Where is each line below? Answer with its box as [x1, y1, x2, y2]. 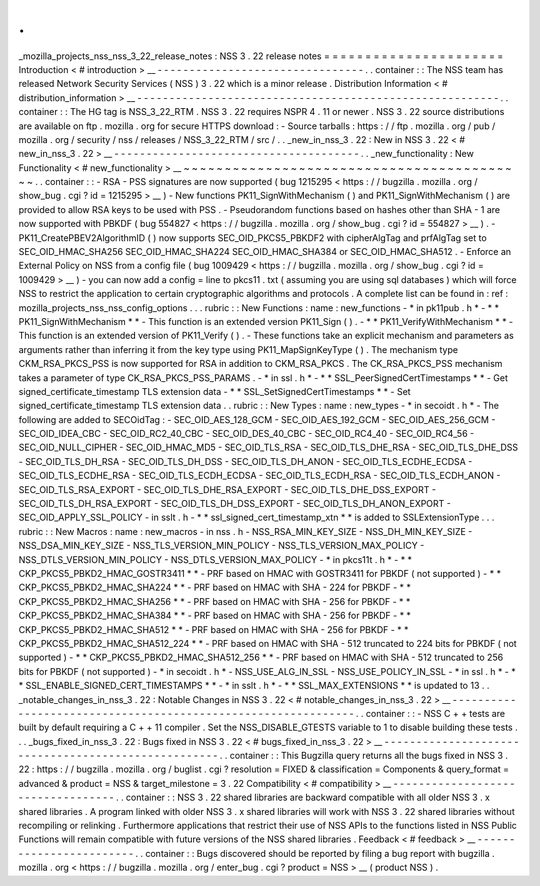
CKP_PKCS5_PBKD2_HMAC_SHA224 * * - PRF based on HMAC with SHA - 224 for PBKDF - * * [18, 581, 412, 594]
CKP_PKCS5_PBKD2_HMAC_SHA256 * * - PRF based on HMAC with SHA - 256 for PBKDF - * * [18, 595, 411, 607]
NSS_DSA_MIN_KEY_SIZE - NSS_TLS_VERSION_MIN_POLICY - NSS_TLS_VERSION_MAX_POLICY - [18, 540, 425, 552]
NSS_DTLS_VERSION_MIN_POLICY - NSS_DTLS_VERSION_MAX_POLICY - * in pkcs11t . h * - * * [18, 553, 413, 565]
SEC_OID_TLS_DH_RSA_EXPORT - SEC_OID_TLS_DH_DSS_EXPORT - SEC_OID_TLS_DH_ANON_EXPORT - [18, 498, 452, 510]
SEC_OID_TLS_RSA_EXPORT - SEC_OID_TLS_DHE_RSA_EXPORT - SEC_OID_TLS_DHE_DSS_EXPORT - [18, 483, 437, 495]
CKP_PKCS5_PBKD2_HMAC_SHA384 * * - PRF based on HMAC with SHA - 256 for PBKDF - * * [18, 610, 412, 622]
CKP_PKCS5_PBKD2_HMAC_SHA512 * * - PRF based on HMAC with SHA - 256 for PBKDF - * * [18, 623, 409, 635]
